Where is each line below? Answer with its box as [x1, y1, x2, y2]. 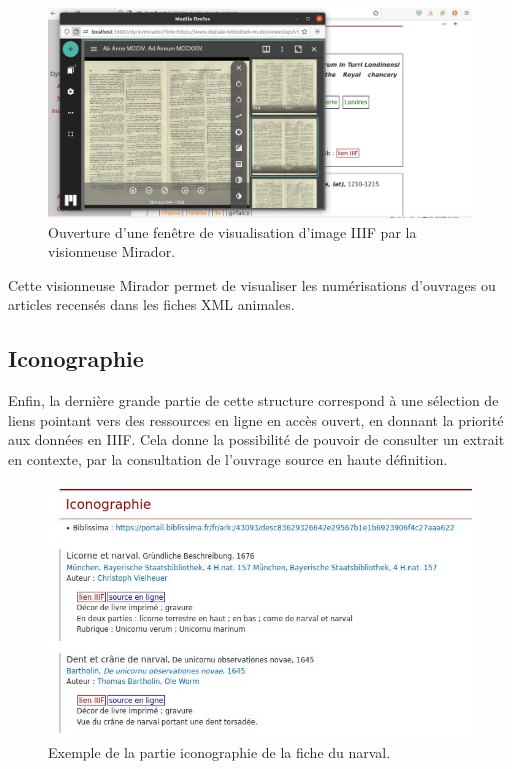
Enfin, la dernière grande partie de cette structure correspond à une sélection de [8, 390, 499, 411]
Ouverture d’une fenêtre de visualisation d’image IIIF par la [48, 221, 417, 242]
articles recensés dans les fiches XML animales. [8, 294, 295, 315]
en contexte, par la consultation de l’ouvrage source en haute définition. [8, 448, 448, 469]
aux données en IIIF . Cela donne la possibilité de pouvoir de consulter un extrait [8, 429, 505, 450]
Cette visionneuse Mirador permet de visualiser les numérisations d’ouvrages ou [8, 274, 496, 295]
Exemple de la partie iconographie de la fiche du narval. [48, 741, 391, 762]
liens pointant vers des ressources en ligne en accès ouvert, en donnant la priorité [8, 409, 504, 430]
